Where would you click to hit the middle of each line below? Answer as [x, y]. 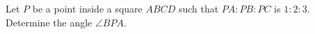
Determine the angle [49, 22]
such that [199, 8]
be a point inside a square [87, 8]
